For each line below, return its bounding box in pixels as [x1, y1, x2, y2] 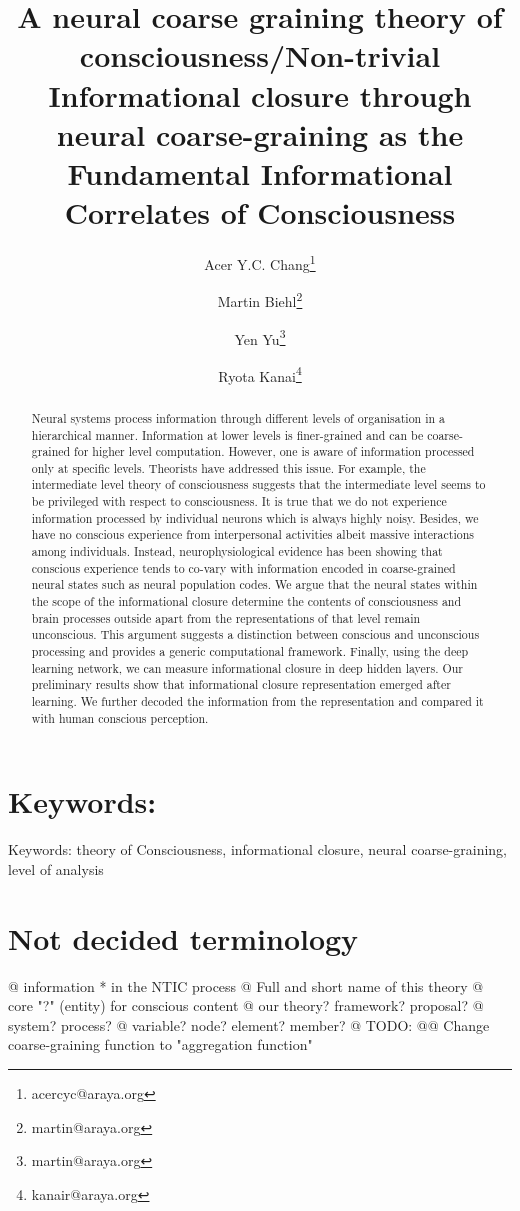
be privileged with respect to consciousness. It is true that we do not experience [31, 493, 447, 510]
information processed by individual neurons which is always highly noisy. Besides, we [31, 509, 479, 526]
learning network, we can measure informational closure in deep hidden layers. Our [31, 659, 463, 676]
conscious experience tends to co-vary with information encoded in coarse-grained [31, 559, 456, 576]
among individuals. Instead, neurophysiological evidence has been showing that [31, 543, 443, 560]
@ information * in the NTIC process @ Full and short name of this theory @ [8, 975, 484, 996]
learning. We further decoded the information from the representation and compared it [31, 693, 484, 710]
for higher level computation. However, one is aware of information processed [74, 443, 475, 460]
